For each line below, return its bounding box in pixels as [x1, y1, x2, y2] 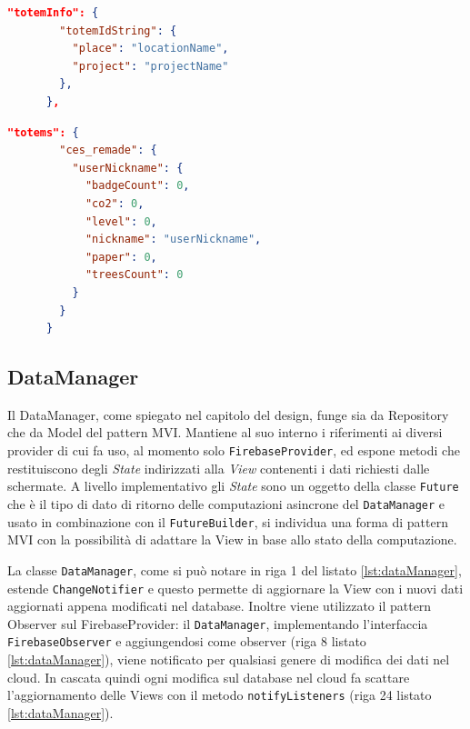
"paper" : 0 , [85, 250, 157, 264]
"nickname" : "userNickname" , [85, 233, 262, 246]
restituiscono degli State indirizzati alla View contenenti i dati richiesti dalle [7, 458, 430, 477]
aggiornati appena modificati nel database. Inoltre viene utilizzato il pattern [7, 596, 432, 615]
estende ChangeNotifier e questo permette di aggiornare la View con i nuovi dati [7, 578, 464, 597]
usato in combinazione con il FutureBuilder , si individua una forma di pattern [7, 512, 448, 531]
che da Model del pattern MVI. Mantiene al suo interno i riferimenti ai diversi [7, 423, 443, 442]
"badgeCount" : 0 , [85, 179, 190, 193]
